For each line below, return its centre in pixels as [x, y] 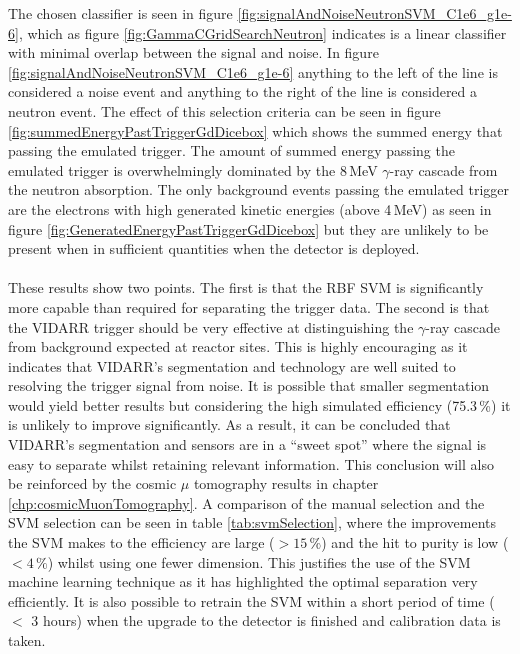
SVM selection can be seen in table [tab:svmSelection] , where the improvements [252, 522]
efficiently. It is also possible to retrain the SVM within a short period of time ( [251, 600]
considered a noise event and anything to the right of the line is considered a [243, 91]
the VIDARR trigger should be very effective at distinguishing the [211, 326]
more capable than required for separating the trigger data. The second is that [249, 306]
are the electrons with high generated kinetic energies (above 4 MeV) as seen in [250, 208]
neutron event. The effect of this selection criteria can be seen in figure [224, 110]
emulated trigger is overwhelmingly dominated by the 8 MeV [193, 169]
